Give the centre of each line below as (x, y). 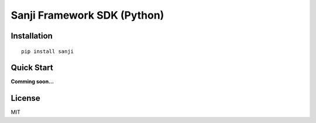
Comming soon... (32, 82)
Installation (32, 36)
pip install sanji (48, 51)
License (25, 98)
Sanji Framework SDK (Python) (87, 15)
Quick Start (32, 68)
